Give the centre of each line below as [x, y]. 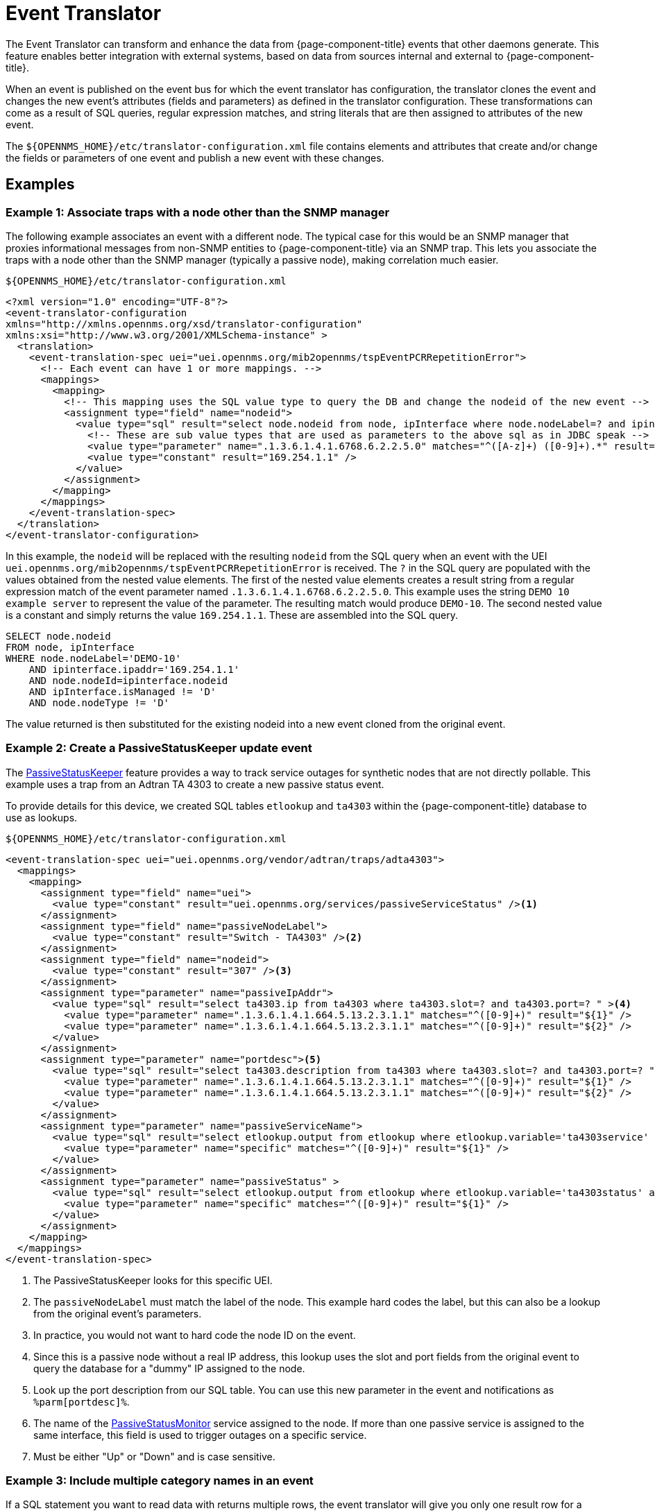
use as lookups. [42, 817]
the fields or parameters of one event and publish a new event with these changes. [195, 157]
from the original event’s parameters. [118, 1313]
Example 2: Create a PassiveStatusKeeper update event [159, 748]
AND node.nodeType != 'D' [99, 702]
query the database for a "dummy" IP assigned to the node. [169, 1368]
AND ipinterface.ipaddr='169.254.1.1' [134, 669]
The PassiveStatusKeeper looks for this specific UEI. [153, 1280]
